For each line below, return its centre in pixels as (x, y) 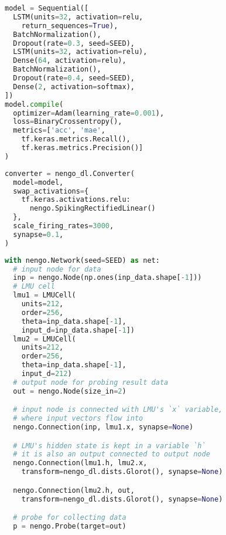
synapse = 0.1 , (38, 234)
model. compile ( (34, 104)
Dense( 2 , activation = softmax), (74, 87)
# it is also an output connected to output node (112, 454)
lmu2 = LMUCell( (44, 339)
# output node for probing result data (91, 382)
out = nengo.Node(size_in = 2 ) (70, 391)
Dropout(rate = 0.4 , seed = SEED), (74, 78)
